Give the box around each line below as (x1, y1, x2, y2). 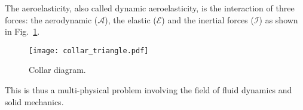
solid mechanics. (5, 95, 64, 108)
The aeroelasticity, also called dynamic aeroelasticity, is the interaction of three (5, 2, 295, 14)
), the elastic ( (105, 13, 157, 26)
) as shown (259, 13, 298, 26)
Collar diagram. (29, 63, 86, 76)
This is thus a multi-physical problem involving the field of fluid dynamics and (5, 84, 292, 96)
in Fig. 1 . (5, 25, 40, 38)
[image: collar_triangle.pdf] (29, 46, 149, 55)
